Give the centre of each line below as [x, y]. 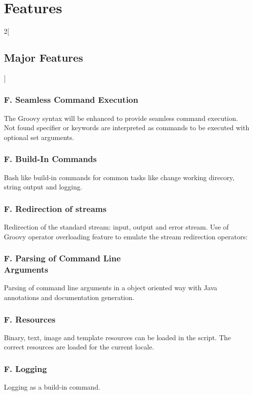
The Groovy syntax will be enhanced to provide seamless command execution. [121, 118]
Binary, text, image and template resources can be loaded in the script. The [117, 337]
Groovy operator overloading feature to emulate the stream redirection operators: [126, 236]
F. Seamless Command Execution [71, 100]
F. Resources [30, 319]
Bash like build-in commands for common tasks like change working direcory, [119, 177]
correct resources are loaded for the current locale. [79, 347]
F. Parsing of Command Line [63, 258]
